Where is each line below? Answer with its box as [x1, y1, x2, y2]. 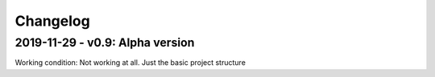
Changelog [14, 12, 90, 30]
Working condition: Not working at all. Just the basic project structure [14, 58, 246, 67]
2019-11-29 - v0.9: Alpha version [14, 35, 195, 50]
